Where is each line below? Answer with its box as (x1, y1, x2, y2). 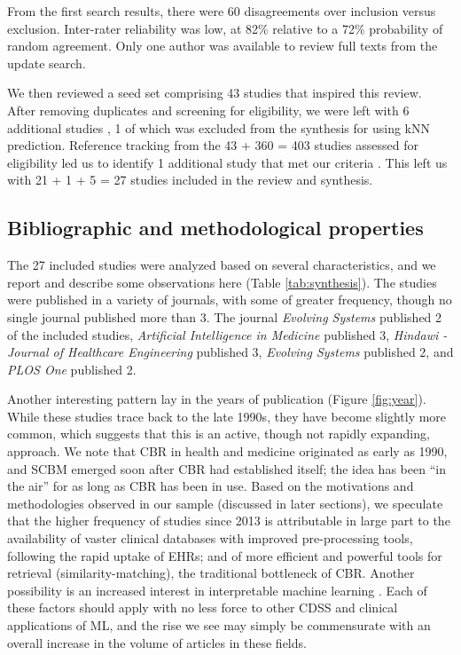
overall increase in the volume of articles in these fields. (7, 633, 307, 651)
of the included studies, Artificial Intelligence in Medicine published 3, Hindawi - (7, 325, 448, 343)
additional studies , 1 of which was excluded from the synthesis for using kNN (7, 118, 431, 137)
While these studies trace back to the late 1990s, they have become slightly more (7, 406, 447, 425)
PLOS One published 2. (7, 359, 137, 378)
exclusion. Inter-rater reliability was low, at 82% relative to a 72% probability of (7, 19, 443, 37)
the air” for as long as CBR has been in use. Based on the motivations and (7, 477, 414, 495)
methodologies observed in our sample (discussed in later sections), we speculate (7, 493, 443, 512)
